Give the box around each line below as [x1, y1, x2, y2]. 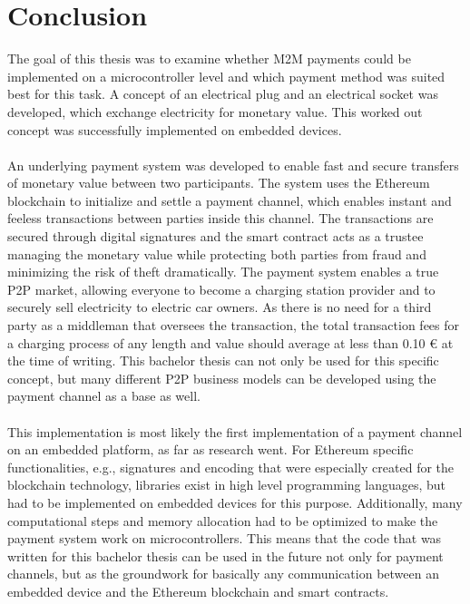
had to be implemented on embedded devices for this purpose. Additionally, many [7, 492, 463, 511]
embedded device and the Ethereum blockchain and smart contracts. [7, 581, 389, 600]
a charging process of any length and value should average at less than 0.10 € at [7, 333, 454, 352]
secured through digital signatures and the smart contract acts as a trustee [7, 227, 424, 246]
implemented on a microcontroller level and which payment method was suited [7, 66, 446, 85]
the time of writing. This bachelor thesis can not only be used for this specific [7, 351, 439, 370]
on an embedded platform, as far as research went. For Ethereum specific [7, 440, 414, 459]
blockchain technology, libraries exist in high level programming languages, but [7, 475, 446, 494]
